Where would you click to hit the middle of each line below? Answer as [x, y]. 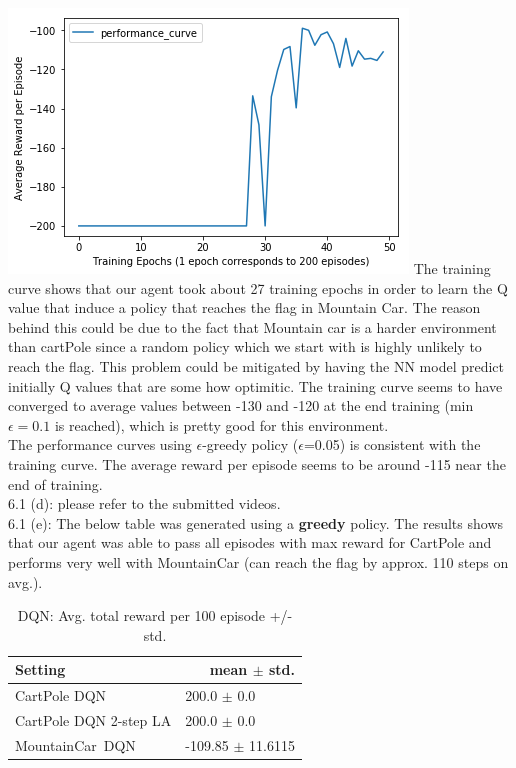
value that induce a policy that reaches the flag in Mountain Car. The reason [244, 307]
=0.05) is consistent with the [392, 444]
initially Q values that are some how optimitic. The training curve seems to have [255, 385]
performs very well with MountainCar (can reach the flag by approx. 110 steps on [258, 561]
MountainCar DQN [75, 744]
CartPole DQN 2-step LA [93, 719]
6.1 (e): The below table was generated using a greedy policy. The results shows [256, 522]
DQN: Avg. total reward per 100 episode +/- [155, 615]
